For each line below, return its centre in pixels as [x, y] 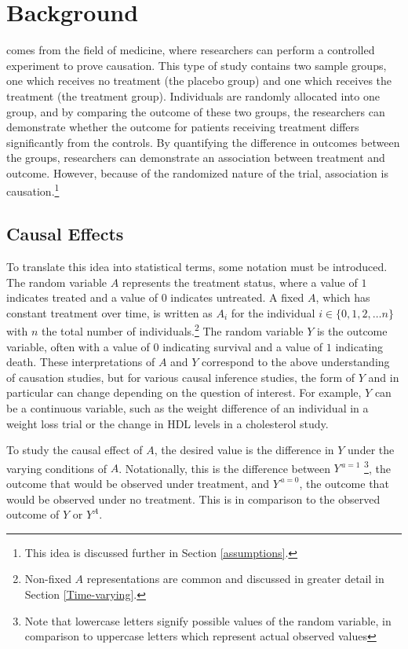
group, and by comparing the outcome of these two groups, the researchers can [196, 111]
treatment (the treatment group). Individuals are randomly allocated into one [193, 95]
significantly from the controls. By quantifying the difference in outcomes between [203, 142]
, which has [343, 297]
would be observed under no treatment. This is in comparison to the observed [193, 499]
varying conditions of [57, 468]
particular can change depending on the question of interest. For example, [184, 392]
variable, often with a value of [78, 346]
